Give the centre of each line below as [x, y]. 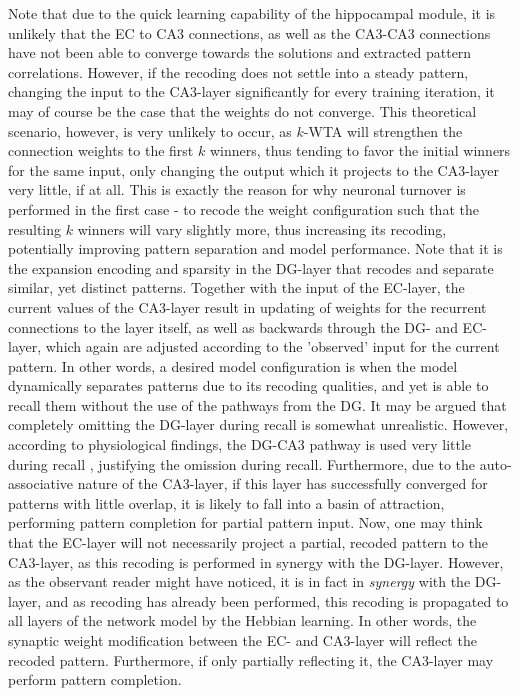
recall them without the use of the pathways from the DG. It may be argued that [257, 404]
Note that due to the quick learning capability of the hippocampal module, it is [252, 13]
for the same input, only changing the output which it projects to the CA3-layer [254, 169]
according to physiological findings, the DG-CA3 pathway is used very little [240, 444]
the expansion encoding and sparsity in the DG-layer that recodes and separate [251, 267]
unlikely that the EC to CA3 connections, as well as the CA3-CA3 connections [249, 32]
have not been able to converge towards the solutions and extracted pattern [240, 52]
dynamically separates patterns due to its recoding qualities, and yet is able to [248, 385]
